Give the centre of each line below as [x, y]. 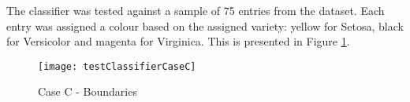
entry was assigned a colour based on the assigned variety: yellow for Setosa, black [205, 25]
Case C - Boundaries [88, 91]
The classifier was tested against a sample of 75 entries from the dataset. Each [196, 10]
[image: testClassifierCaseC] [117, 66]
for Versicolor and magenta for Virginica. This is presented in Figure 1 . [178, 41]
